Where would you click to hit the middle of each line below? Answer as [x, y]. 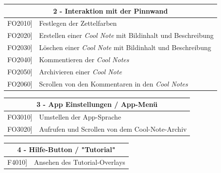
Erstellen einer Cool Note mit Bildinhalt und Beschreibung [126, 35]
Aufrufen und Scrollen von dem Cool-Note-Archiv [113, 129]
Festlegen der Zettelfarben [78, 23]
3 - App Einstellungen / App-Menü [97, 104]
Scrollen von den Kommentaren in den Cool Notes [113, 83]
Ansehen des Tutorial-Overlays [80, 162]
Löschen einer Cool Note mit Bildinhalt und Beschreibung [125, 47]
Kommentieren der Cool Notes [84, 59]
